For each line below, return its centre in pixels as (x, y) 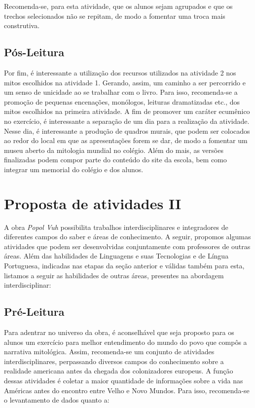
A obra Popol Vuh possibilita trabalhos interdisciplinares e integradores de (116, 227)
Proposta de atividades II (93, 203)
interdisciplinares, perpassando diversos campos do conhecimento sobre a (114, 361)
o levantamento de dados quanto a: (57, 400)
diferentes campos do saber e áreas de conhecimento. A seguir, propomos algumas (127, 237)
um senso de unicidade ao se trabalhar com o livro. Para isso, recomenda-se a (121, 92)
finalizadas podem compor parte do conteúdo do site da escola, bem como (115, 160)
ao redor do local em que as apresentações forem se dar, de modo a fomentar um (126, 140)
